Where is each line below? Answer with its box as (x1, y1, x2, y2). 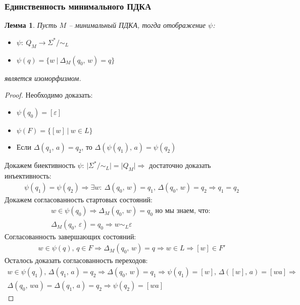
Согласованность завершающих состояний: (5, 231, 136, 242)
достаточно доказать (149, 160, 211, 170)
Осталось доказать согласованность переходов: (5, 255, 148, 266)
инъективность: (5, 170, 52, 181)
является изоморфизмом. (5, 72, 81, 83)
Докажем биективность (5, 160, 75, 170)
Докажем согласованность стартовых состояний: (5, 194, 153, 204)
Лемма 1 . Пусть (5, 20, 57, 30)
